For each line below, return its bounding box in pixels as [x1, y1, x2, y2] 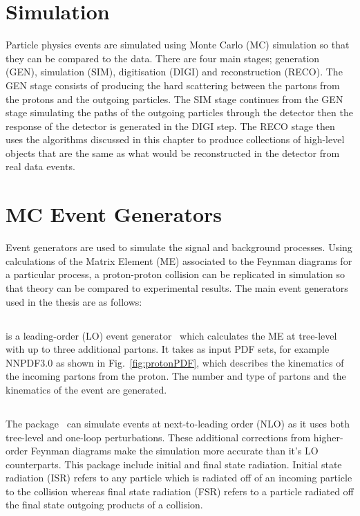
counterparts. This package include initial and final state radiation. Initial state [6, 457, 342, 471]
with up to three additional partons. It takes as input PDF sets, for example [6, 342, 330, 356]
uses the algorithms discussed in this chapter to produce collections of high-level [6, 132, 345, 147]
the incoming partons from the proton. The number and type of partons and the [6, 369, 346, 383]
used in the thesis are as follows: [6, 294, 142, 308]
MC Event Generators [6, 200, 222, 228]
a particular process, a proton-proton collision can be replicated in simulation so [6, 267, 345, 282]
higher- [313, 430, 343, 444]
